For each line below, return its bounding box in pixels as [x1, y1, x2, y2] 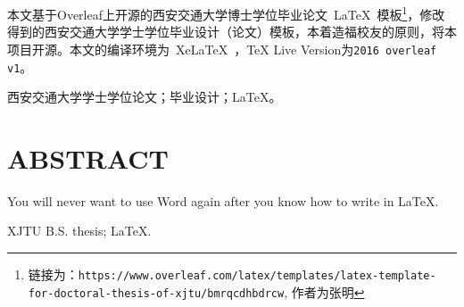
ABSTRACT [7, 139, 169, 176]
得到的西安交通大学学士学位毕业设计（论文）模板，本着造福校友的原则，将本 [7, 22, 457, 41]
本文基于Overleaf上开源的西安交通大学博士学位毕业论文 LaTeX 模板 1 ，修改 [7, 3, 445, 23]
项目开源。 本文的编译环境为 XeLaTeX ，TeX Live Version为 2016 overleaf [7, 39, 437, 58]
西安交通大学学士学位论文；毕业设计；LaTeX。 [7, 87, 282, 106]
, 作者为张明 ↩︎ [284, 282, 365, 301]
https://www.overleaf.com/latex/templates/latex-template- [78, 270, 436, 283]
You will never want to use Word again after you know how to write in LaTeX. [7, 191, 439, 210]
